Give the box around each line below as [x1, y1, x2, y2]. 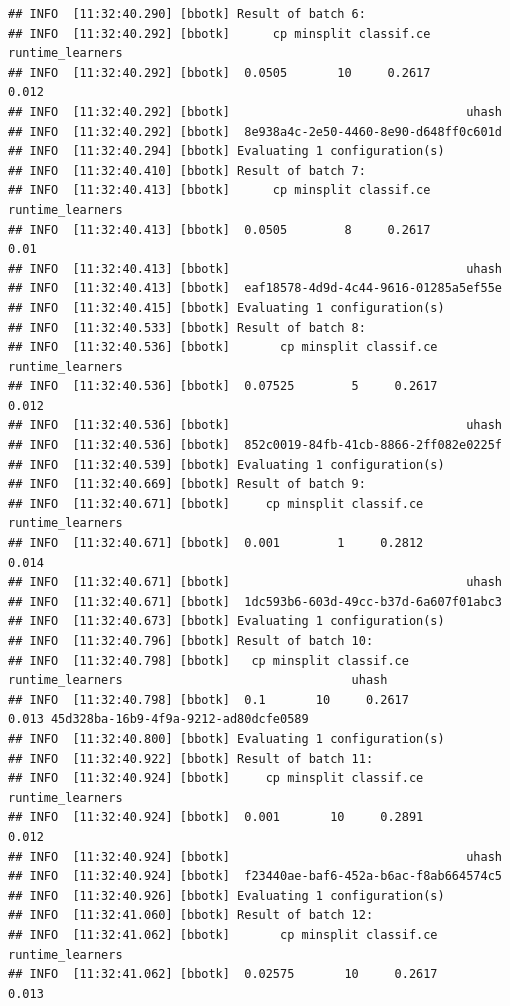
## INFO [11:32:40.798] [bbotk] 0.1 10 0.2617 [8, 692, 409, 707]
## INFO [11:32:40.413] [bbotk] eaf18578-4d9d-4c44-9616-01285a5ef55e [8, 281, 502, 296]
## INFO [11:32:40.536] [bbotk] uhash [8, 418, 502, 433]
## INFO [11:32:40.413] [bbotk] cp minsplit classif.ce [8, 183, 431, 198]
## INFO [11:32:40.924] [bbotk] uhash [8, 849, 502, 864]
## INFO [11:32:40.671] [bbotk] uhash [8, 575, 502, 590]
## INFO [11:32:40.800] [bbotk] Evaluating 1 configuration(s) [8, 731, 445, 746]
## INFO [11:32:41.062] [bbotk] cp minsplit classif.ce [8, 927, 438, 942]
